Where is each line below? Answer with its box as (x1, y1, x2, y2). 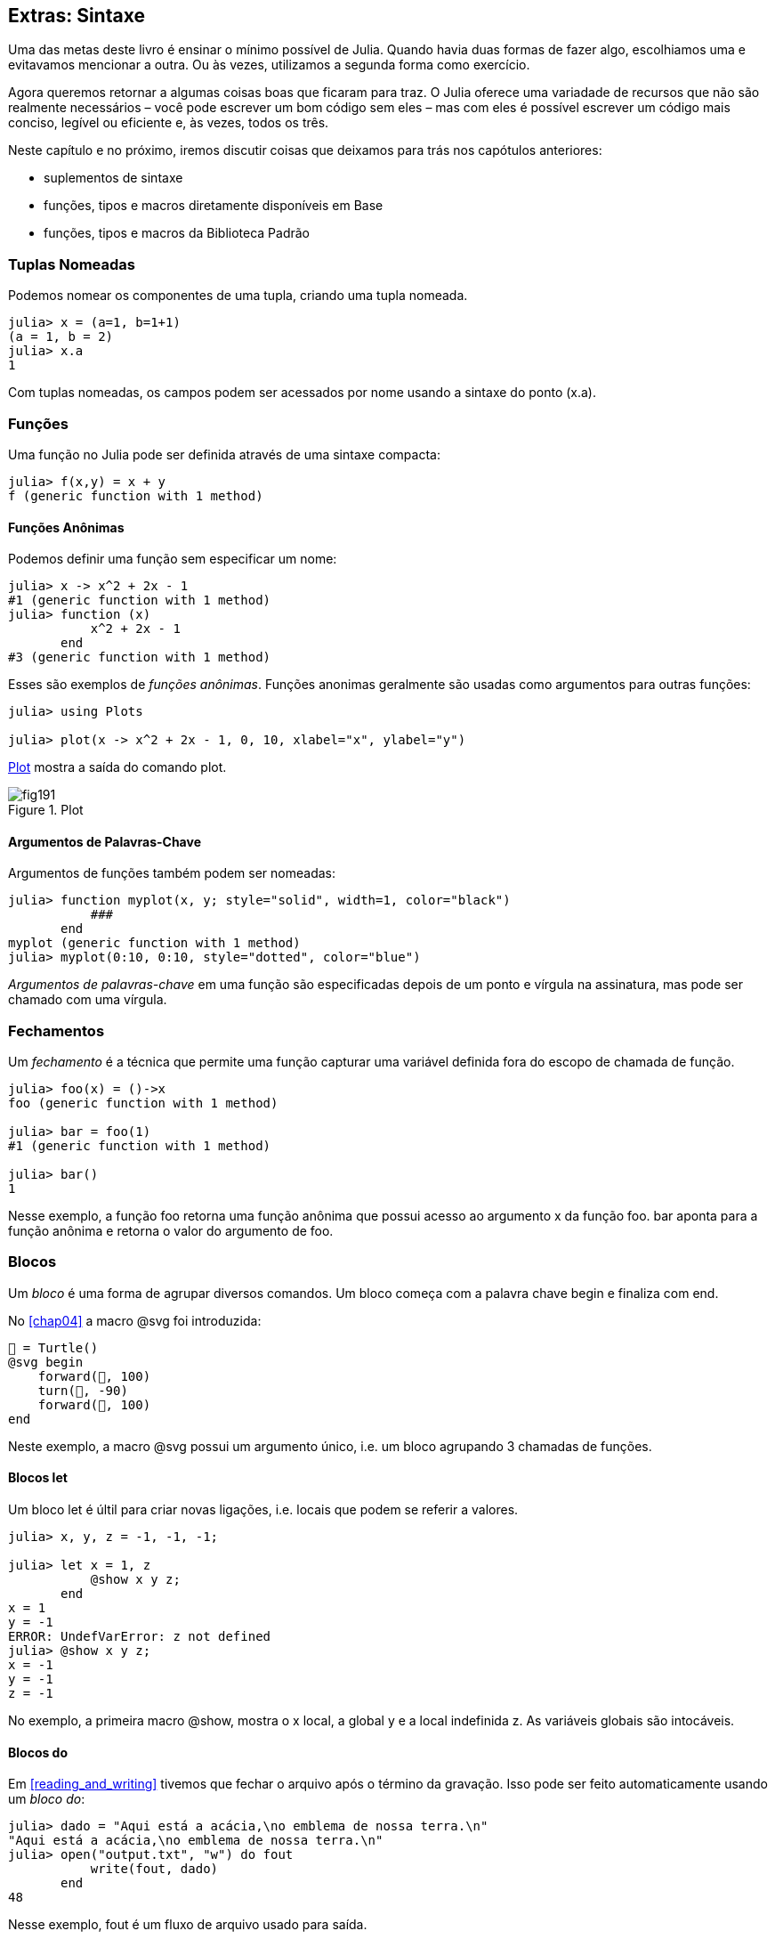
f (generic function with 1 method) (8, 488, 263, 503)
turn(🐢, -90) (37, 1383, 128, 1398)
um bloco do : (8, 1791, 85, 1807)
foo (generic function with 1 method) (8, 1096, 279, 1111)
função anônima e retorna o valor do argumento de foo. (8, 1223, 334, 1239)
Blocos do (8, 1744, 69, 1760)
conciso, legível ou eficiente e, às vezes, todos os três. (8, 115, 329, 131)
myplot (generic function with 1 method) (8, 936, 301, 951)
